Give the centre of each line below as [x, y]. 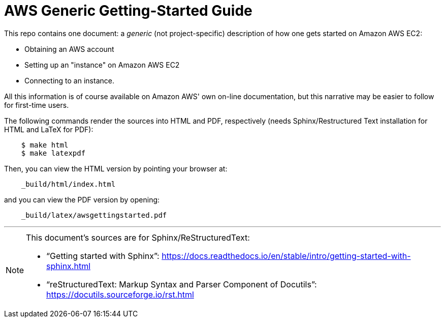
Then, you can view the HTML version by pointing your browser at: [116, 168]
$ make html [45, 145]
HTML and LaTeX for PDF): [49, 129]
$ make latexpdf [53, 153]
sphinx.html [69, 266]
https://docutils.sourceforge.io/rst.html [120, 294]
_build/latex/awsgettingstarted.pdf [94, 215]
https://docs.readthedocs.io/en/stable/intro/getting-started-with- [286, 256]
